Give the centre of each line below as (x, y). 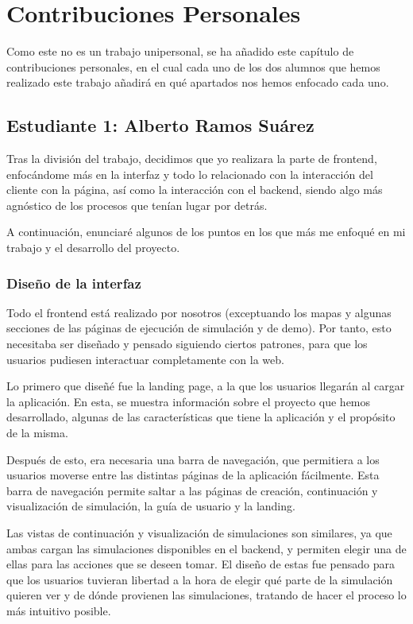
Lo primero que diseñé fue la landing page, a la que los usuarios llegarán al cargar (206, 386)
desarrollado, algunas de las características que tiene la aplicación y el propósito (201, 417)
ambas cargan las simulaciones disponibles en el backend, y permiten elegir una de (206, 548)
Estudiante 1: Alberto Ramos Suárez (160, 125)
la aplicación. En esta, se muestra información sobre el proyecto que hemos (189, 401)
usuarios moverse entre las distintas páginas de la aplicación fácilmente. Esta (193, 475)
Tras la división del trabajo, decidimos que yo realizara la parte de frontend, (192, 159)
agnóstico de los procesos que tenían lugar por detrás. (137, 205)
